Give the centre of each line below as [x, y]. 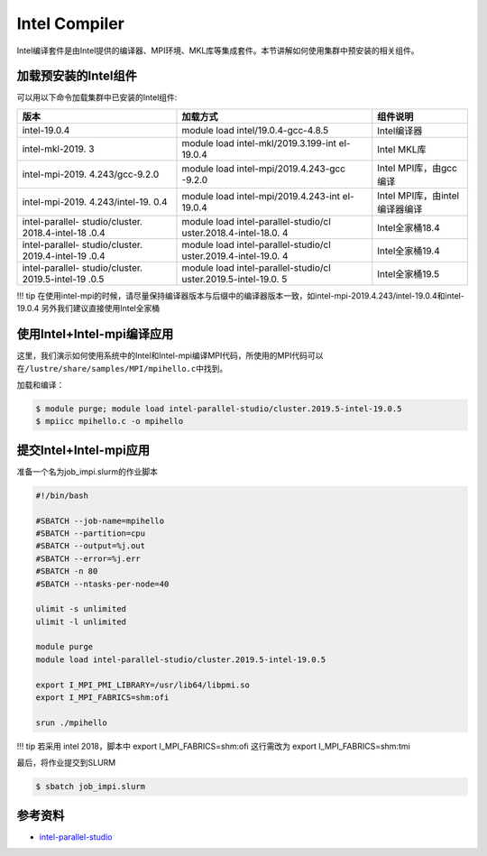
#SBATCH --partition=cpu [91, 533]
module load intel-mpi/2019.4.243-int [261, 196]
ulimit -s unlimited [81, 609]
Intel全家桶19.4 [409, 251]
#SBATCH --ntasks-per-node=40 [102, 584]
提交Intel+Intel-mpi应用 [83, 450]
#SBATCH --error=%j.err [88, 558]
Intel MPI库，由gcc [417, 168]
